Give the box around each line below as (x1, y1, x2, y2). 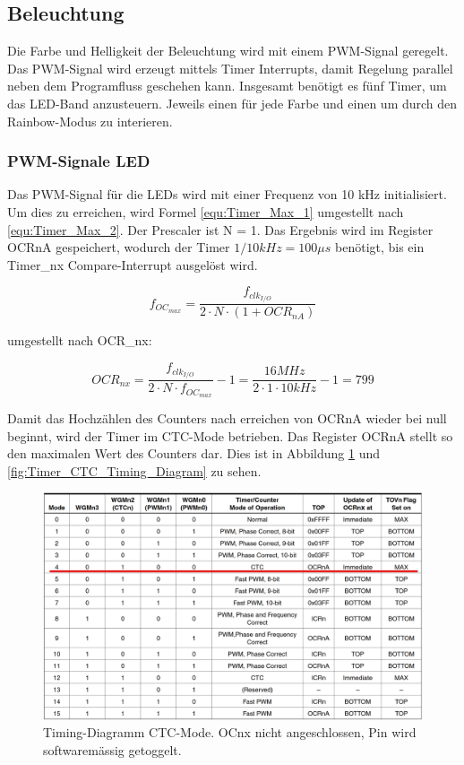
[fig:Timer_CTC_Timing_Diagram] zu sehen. (7, 461, 262, 480)
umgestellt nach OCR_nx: (7, 331, 152, 350)
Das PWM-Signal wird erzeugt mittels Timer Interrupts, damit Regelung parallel (7, 58, 453, 77)
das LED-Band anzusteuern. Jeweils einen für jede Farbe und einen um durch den (7, 93, 458, 112)
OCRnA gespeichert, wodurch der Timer (7, 238, 230, 256)
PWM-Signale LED (7, 150, 150, 172)
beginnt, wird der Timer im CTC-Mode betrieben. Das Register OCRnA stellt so (7, 426, 453, 445)
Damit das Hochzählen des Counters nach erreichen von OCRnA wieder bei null (7, 409, 447, 428)
